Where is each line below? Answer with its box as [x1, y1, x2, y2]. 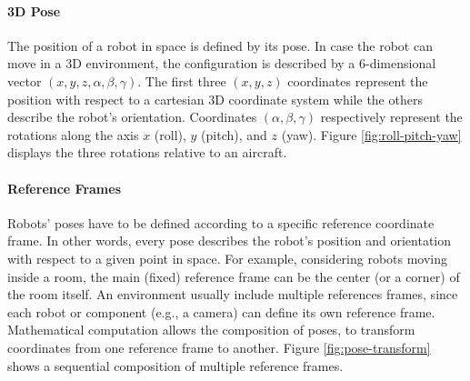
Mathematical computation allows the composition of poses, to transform [7, 320, 415, 339]
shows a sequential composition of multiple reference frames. [7, 356, 344, 375]
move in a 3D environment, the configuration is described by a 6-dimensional [7, 54, 436, 73]
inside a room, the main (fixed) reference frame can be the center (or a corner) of [7, 266, 460, 286]
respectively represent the [320, 107, 463, 126]
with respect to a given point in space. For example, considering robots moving [7, 248, 448, 267]
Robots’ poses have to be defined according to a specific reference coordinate [7, 213, 435, 232]
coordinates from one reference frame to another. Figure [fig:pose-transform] [7, 337, 431, 356]
